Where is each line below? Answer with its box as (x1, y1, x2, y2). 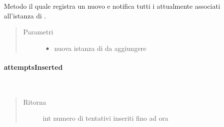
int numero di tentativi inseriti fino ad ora (42, 113, 168, 123)
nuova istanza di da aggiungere (54, 43, 147, 53)
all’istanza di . (4, 10, 46, 20)
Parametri (23, 27, 54, 37)
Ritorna (23, 96, 46, 107)
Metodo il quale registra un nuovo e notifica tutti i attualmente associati (4, 1, 221, 11)
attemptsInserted (4, 62, 63, 72)
